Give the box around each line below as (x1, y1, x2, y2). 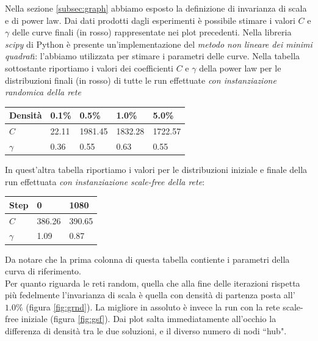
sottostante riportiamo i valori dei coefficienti (5, 61, 173, 74)
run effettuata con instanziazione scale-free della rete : (5, 175, 205, 188)
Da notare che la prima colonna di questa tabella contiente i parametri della (5, 252, 290, 265)
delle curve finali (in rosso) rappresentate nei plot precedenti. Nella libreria (12, 26, 292, 38)
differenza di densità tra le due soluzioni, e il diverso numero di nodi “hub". (5, 324, 287, 337)
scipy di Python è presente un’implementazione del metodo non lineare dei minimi (5, 37, 313, 50)
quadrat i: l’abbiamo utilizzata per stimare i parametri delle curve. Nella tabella (5, 50, 300, 62)
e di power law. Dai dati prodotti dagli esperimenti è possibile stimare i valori (5, 13, 295, 26)
